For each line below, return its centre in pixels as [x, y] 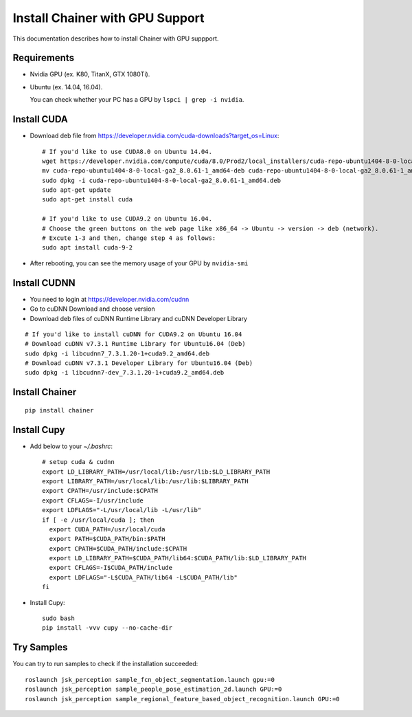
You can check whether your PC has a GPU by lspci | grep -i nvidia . [137, 100]
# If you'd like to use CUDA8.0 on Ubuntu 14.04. [127, 152]
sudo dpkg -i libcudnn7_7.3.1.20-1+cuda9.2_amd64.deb [117, 353]
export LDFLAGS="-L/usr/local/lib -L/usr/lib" [122, 510]
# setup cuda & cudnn [78, 462]
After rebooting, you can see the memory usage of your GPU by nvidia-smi [139, 263]
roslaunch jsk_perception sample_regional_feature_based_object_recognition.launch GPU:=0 [182, 699]
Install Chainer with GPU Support [109, 18]
